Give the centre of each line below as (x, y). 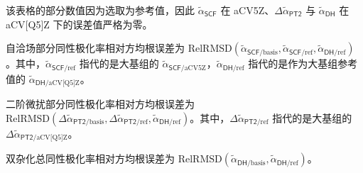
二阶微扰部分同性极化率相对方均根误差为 (100, 104)
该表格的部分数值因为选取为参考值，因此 (100, 10)
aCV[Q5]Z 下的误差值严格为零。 (79, 24)
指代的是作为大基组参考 (303, 63)
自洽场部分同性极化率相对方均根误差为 (95, 48)
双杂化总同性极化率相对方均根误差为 (90, 158)
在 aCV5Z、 (248, 10)
